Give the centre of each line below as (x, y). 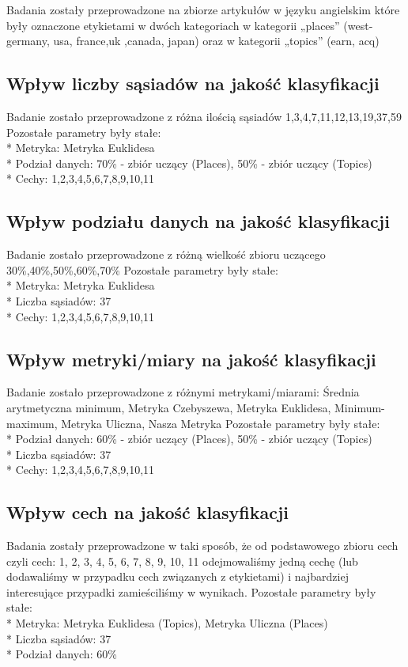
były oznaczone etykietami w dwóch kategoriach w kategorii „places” (173, 25)
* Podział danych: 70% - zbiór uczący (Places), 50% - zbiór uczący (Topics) (189, 163)
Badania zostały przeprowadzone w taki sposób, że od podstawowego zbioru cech (202, 546)
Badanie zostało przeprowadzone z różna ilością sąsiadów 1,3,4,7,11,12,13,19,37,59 (204, 116)
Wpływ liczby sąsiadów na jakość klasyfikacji (193, 83)
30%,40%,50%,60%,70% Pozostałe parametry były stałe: (142, 269)
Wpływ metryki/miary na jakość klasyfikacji (191, 359)
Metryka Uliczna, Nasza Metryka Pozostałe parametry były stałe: (221, 423)
